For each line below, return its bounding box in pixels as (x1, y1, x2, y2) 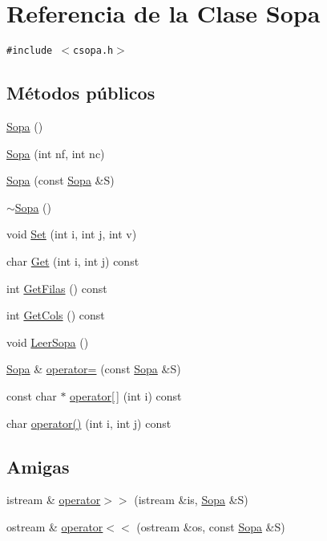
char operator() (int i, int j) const (6, 414, 172, 431)
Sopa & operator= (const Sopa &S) (6, 360, 181, 377)
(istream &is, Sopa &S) (134, 491, 248, 508)
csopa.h (73, 45, 114, 57)
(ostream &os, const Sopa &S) (136, 518, 285, 535)
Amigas (6, 454, 70, 478)
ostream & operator (6, 518, 103, 535)
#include (6, 45, 53, 57)
